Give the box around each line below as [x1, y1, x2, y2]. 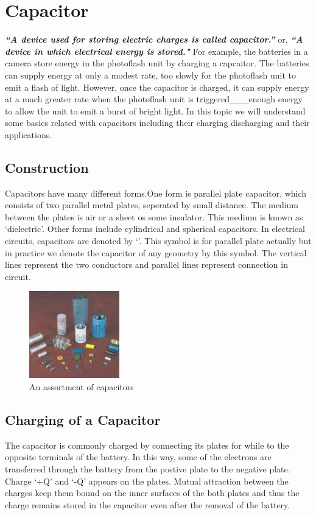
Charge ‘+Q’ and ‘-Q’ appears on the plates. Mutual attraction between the [5, 474, 289, 487]
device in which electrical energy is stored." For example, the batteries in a [5, 44, 308, 57]
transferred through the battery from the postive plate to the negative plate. [5, 463, 290, 475]
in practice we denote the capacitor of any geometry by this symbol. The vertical [5, 246, 307, 259]
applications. [5, 128, 52, 141]
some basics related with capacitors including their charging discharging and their [5, 116, 310, 129]
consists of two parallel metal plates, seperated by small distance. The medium [5, 198, 299, 211]
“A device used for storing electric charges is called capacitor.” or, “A [5, 33, 303, 46]
